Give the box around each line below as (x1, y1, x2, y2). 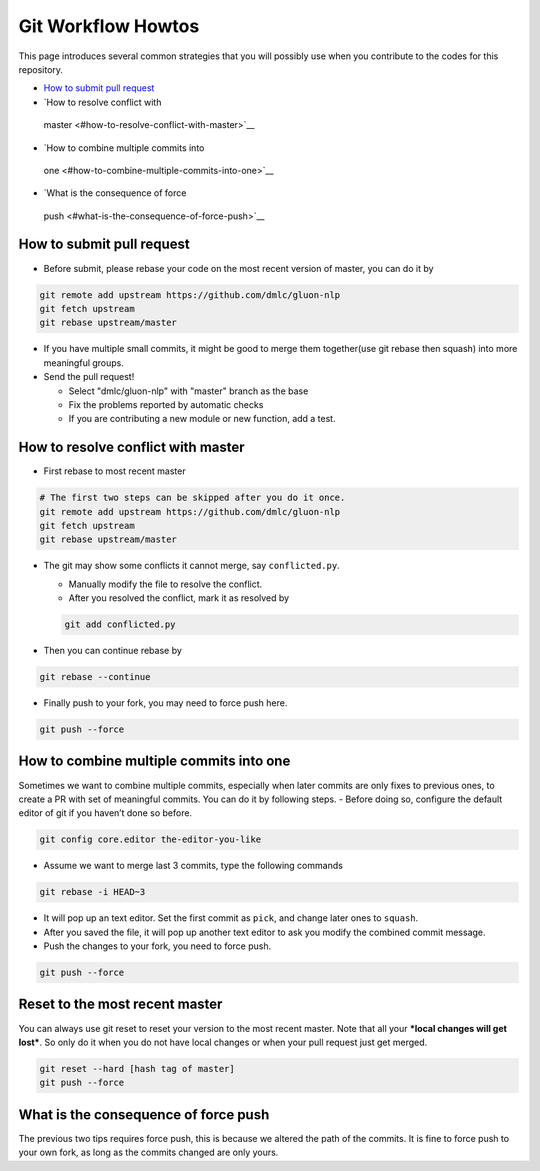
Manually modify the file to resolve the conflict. (68, 578, 263, 590)
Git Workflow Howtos (18, 15, 200, 37)
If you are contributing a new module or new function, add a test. (68, 413, 336, 425)
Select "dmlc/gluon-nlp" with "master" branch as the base (68, 385, 309, 397)
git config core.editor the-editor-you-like (39, 834, 262, 845)
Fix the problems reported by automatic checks (68, 398, 264, 410)
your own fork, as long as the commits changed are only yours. (18, 1146, 279, 1159)
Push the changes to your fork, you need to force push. (43, 940, 272, 952)
